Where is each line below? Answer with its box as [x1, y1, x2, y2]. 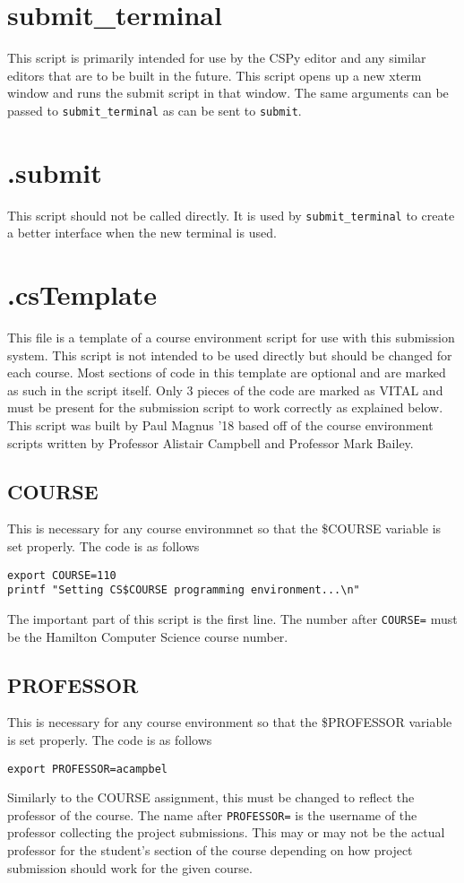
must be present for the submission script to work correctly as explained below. [7, 398, 443, 417]
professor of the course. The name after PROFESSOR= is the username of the [7, 805, 417, 824]
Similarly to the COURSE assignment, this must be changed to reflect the [7, 788, 415, 807]
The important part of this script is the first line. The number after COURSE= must [7, 609, 458, 628]
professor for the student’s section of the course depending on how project [7, 841, 413, 860]
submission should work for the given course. [7, 858, 253, 877]
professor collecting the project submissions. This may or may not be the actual [7, 823, 445, 842]
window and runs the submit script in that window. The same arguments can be [7, 83, 449, 102]
